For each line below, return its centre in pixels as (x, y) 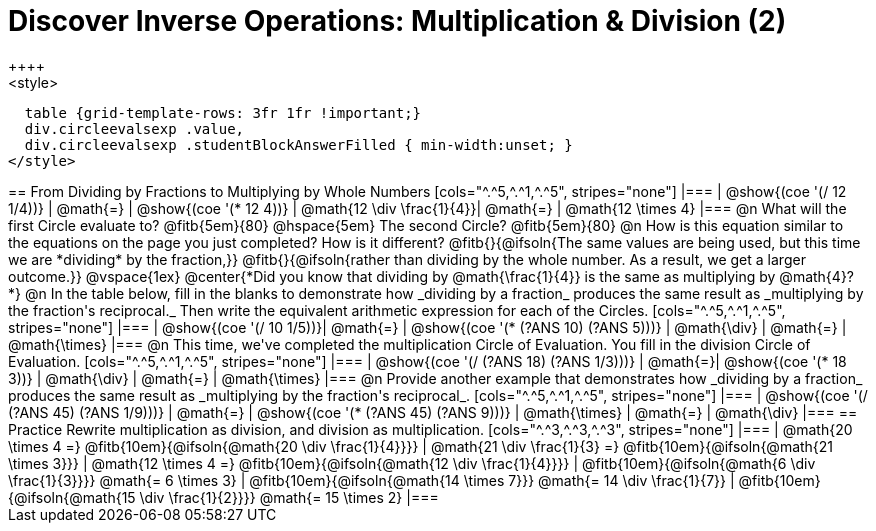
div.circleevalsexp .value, (134, 128)
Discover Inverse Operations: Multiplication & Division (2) (397, 21)
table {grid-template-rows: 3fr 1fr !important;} (223, 112)
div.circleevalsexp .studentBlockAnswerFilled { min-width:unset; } (298, 144)
